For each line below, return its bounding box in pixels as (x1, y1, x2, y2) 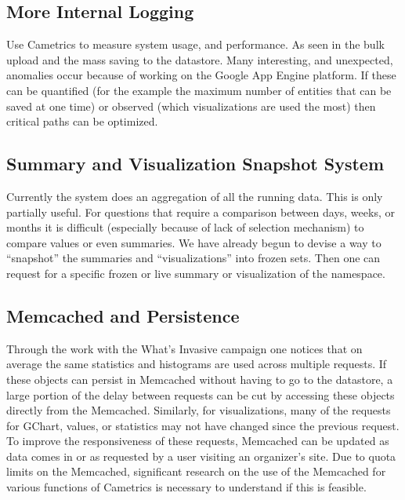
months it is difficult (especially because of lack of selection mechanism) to (6, 219, 364, 235)
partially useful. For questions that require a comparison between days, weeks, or (6, 203, 395, 220)
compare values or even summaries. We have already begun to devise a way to (6, 234, 381, 250)
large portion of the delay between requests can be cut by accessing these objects (6, 386, 395, 403)
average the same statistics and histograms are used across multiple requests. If (6, 356, 387, 372)
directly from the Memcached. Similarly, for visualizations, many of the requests (6, 402, 391, 418)
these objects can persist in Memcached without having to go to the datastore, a (6, 370, 393, 387)
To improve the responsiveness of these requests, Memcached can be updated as (6, 432, 389, 449)
